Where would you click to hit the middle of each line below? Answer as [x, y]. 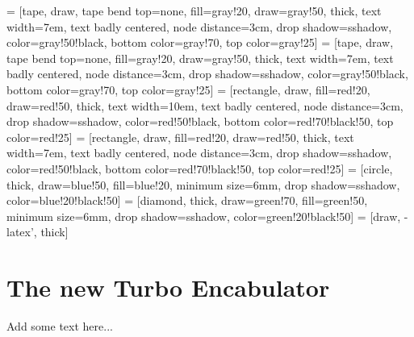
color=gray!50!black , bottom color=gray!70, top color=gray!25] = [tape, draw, [200, 42]
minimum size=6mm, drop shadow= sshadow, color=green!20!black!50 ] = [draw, [204, 216]
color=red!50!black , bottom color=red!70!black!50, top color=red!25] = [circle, [200, 168]
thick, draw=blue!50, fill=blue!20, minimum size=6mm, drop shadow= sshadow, [203, 184]
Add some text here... [60, 326]
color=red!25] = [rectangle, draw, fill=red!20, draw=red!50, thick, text [180, 137]
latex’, [22, 232]
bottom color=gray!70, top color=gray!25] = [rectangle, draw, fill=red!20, [188, 89]
